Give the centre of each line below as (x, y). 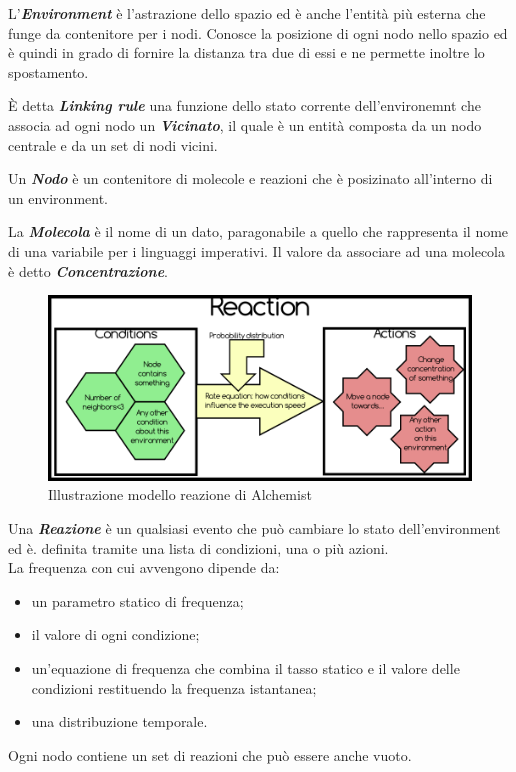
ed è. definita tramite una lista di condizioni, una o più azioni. (198, 547)
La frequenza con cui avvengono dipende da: (144, 567)
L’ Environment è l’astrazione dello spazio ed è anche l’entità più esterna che (247, 13)
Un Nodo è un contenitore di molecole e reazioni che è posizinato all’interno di (250, 178)
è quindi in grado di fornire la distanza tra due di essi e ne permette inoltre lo (246, 52)
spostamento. (48, 71)
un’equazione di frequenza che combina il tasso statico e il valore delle (245, 667)
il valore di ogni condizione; (115, 634)
